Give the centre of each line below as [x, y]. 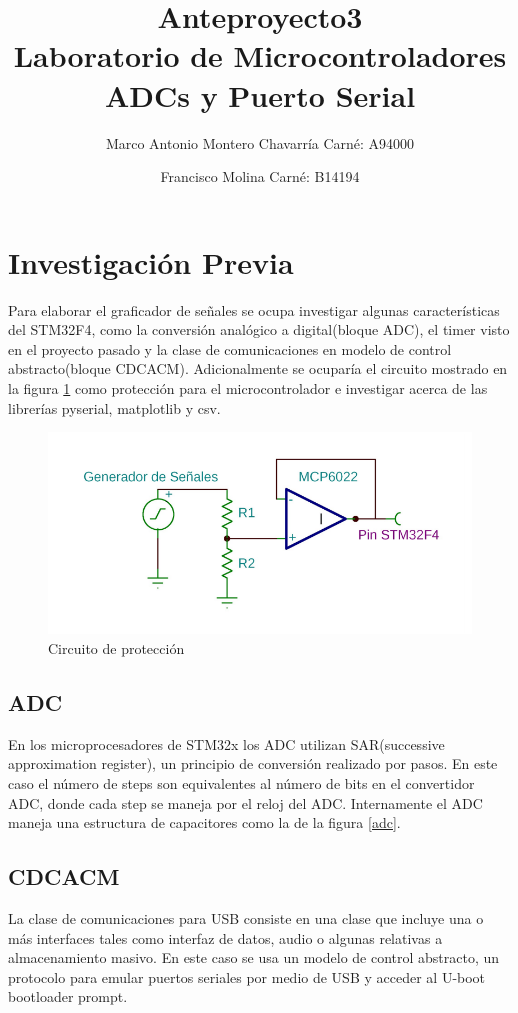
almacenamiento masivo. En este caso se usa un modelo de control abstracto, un [254, 957]
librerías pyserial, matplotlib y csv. [114, 407]
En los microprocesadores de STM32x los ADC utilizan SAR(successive [226, 743]
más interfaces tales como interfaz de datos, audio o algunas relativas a [225, 937]
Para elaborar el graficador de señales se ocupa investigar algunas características [254, 309]
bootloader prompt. [68, 996]
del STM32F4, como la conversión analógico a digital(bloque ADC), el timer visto [259, 329]
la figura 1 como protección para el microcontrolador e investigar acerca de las [248, 388]
